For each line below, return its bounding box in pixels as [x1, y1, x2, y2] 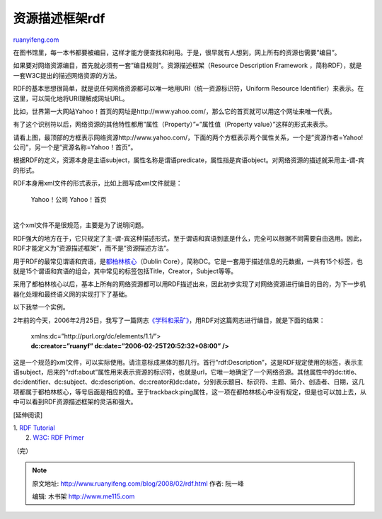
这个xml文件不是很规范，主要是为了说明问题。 [13, 221, 148, 229]
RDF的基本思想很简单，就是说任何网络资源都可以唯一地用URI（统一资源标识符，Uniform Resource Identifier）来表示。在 [13, 84, 364, 93]
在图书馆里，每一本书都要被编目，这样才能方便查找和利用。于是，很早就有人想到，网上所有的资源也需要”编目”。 [13, 48, 341, 57]
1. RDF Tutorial [13, 423, 56, 432]
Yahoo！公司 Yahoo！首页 [30, 195, 107, 203]
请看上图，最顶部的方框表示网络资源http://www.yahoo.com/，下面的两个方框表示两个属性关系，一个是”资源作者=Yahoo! [13, 133, 364, 142]
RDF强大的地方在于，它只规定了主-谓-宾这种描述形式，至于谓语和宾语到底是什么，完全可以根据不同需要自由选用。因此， [13, 234, 366, 242]
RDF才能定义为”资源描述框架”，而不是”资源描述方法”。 [13, 244, 173, 253]
